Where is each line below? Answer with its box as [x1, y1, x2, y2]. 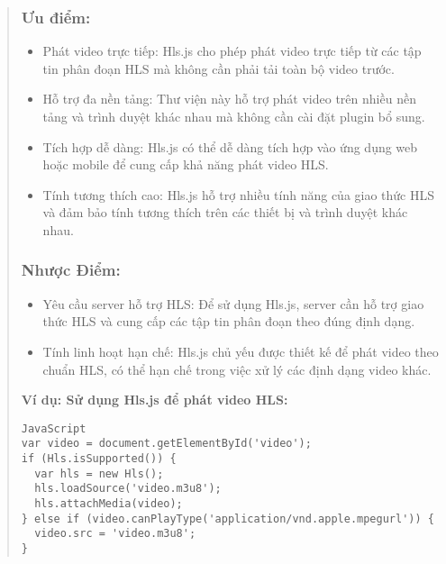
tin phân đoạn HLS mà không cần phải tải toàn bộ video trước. [42, 59, 395, 77]
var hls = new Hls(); [34, 467, 164, 480]
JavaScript [21, 422, 86, 435]
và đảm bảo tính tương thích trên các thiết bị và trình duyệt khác [42, 203, 408, 222]
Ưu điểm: [21, 5, 91, 28]
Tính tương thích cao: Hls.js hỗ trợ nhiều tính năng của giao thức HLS [42, 185, 435, 204]
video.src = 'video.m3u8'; [34, 527, 196, 541]
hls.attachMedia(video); [34, 497, 183, 511]
